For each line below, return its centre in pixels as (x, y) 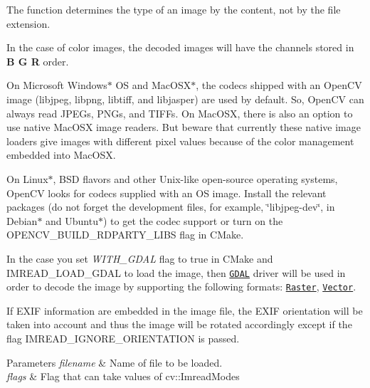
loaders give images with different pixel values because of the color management (180, 141)
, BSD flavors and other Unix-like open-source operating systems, (195, 178)
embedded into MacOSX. (61, 155)
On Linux (27, 178)
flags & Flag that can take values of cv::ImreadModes (123, 376)
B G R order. (38, 61)
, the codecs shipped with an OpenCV (279, 85)
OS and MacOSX (153, 85)
